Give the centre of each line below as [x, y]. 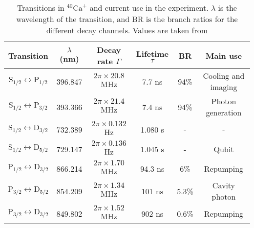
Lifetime [152, 54]
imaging [224, 87]
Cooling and [224, 76]
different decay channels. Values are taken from [127, 30]
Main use [224, 55]
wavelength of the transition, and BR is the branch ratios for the [127, 19]
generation [224, 112]
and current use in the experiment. [149, 8]
